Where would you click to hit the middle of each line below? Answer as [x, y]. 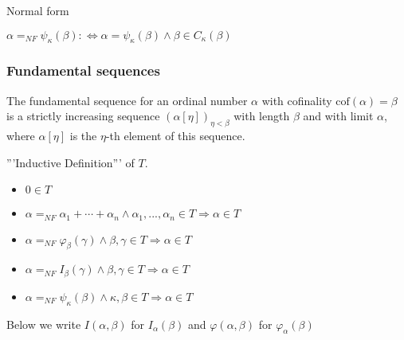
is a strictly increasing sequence [83, 116]
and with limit [338, 116]
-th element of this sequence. [175, 135]
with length [262, 116]
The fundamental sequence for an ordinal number [127, 100]
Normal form [38, 10]
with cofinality [297, 100]
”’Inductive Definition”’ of [71, 162]
